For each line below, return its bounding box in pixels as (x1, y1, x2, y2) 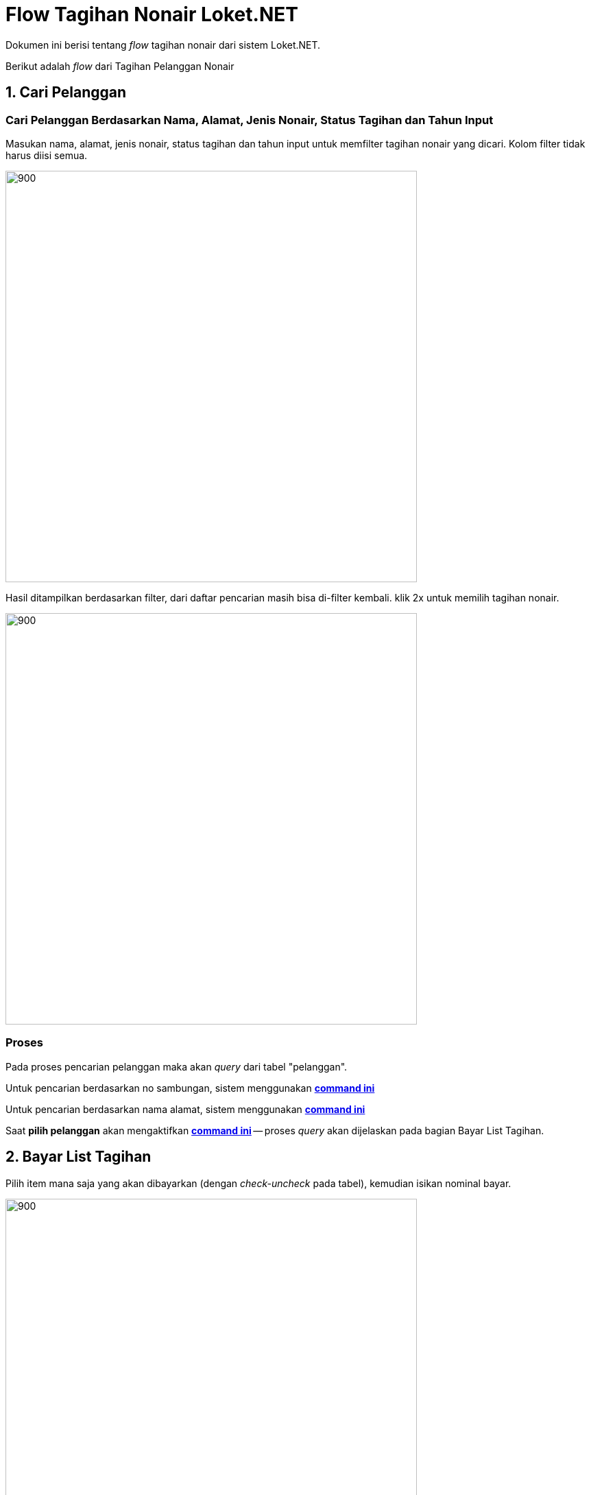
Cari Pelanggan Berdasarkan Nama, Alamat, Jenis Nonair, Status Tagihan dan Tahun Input (5, 112, 494, 127)
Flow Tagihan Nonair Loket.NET (5, 3, 298, 26)
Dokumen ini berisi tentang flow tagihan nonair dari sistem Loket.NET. (5, 38, 321, 51)
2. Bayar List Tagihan (5, 1148, 152, 1166)
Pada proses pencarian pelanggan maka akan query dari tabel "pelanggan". (5, 1060, 348, 1073)
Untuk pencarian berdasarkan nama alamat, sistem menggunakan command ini (5, 1103, 365, 1115)
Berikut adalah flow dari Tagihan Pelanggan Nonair (5, 60, 234, 72)
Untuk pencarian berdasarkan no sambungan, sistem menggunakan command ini (5, 1081, 375, 1094)
